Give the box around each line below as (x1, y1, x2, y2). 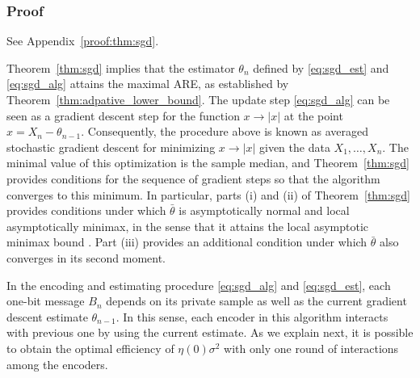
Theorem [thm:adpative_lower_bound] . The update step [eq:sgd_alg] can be (6, 91, 390, 107)
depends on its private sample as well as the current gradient (106, 292, 407, 309)
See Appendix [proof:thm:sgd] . (6, 32, 159, 49)
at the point (283, 107, 343, 124)
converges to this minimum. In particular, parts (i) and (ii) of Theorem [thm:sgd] (6, 186, 410, 203)
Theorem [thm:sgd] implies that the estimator (6, 59, 235, 76)
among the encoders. (6, 355, 108, 372)
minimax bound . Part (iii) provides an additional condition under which (6, 233, 367, 250)
